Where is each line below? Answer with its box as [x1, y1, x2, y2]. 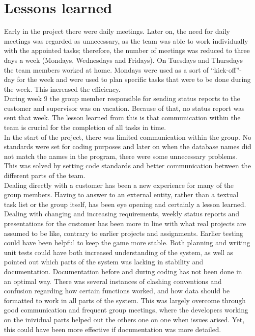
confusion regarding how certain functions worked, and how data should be [4, 285, 230, 296]
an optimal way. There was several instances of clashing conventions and [4, 276, 222, 286]
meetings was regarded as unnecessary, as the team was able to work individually [4, 35, 248, 46]
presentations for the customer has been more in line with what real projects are [4, 218, 246, 228]
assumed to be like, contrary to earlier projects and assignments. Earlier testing [4, 228, 244, 238]
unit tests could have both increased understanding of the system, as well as [4, 247, 233, 257]
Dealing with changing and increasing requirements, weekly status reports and [4, 208, 240, 219]
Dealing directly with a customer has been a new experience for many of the [4, 180, 234, 190]
